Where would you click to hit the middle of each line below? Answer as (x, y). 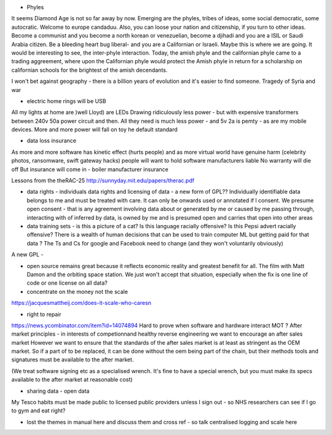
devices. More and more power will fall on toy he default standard (94, 129)
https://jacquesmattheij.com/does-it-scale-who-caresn (81, 303)
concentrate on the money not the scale (77, 291)
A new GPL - (27, 255)
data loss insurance (52, 141)
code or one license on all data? (67, 283)
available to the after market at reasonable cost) (72, 380)
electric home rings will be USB (66, 101)
